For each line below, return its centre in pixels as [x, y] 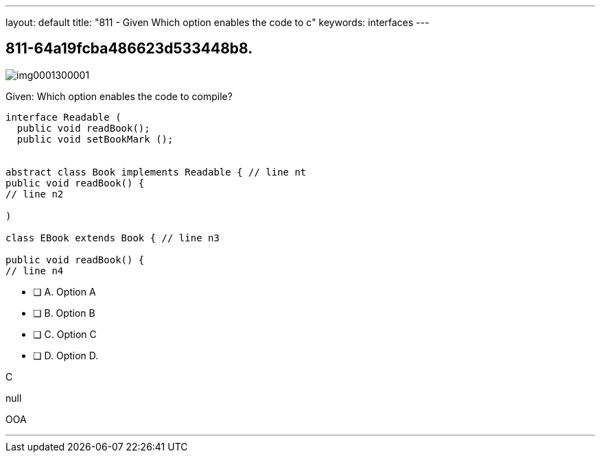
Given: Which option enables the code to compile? [119, 96]
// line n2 [35, 194]
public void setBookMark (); [95, 139]
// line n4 [35, 270]
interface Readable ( [63, 117]
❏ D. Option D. [66, 355]
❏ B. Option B [64, 313]
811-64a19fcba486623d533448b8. [129, 49]
